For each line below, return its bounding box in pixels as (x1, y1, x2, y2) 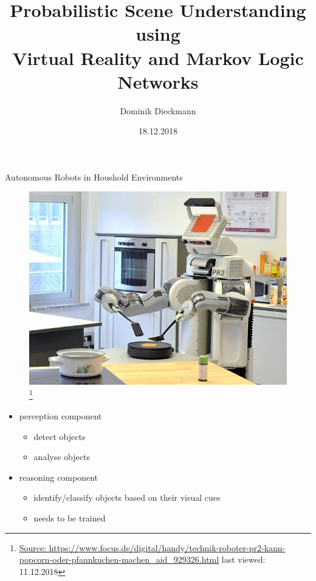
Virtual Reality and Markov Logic (12, 45, 304, 70)
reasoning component (19, 470, 98, 483)
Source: (19, 541, 47, 554)
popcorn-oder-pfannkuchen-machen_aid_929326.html (19, 553, 219, 566)
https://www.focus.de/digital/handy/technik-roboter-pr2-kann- (49, 541, 286, 554)
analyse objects (33, 450, 90, 463)
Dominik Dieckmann (120, 104, 196, 117)
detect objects (33, 430, 86, 442)
